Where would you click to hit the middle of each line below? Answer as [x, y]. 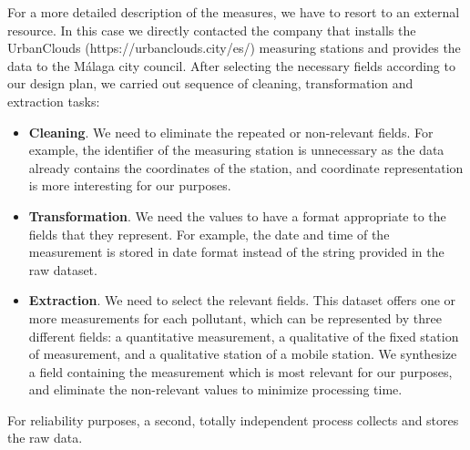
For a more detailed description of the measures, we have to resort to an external [234, 12]
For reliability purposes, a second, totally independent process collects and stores [233, 419]
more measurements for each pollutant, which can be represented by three [235, 317]
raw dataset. [63, 269]
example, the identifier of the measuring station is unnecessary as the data [236, 150]
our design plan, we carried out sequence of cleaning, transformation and [210, 83]
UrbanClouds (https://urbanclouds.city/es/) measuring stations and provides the [234, 48]
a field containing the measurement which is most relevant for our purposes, [240, 371]
